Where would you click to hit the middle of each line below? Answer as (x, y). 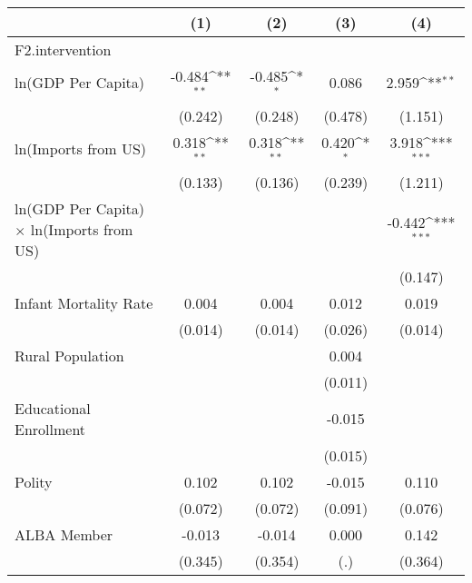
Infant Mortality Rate (84, 302)
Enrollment (50, 429)
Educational (53, 408)
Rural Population (69, 355)
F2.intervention (63, 49)
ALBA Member (64, 534)
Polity (34, 481)
